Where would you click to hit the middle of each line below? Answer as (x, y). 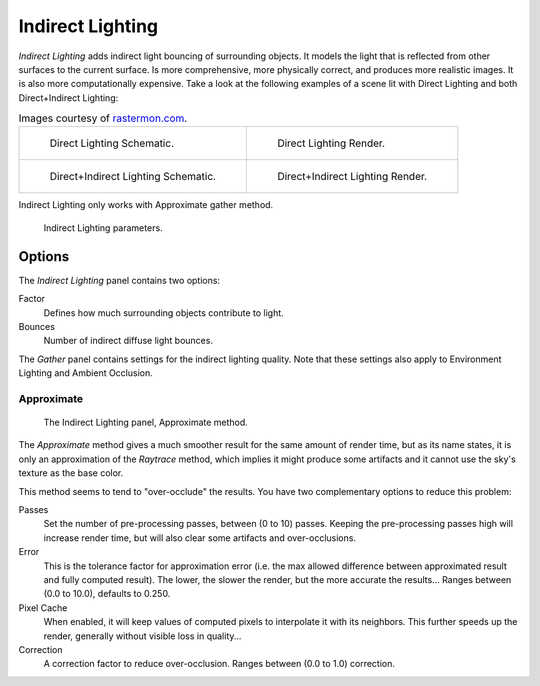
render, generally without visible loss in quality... (142, 636)
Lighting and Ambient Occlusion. (86, 373)
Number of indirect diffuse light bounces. (128, 341)
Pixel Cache (43, 607)
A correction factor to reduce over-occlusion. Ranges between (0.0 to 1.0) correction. (219, 664)
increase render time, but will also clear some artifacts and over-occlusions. (200, 537)
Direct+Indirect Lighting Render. (352, 177)
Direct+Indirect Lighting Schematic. (133, 177)
